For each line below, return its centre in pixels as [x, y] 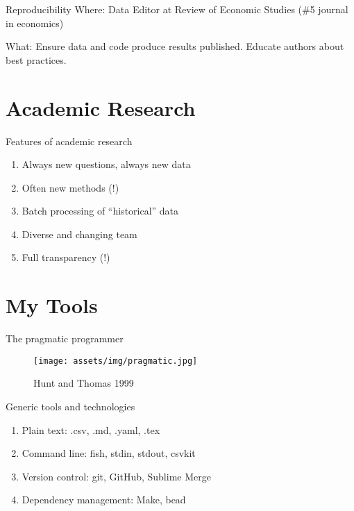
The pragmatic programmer [65, 338]
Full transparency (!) [66, 257]
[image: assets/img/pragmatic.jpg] [116, 361]
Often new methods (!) [70, 187]
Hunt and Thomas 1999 [84, 383]
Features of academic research [69, 141]
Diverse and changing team [79, 234]
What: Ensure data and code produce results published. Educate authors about [175, 46]
